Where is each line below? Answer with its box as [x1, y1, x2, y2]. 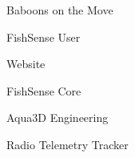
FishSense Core [6, 82, 81, 99]
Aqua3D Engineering [6, 109, 109, 126]
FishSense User [6, 28, 81, 45]
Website [6, 55, 46, 72]
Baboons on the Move [6, 2, 113, 18]
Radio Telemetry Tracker [6, 136, 129, 152]
